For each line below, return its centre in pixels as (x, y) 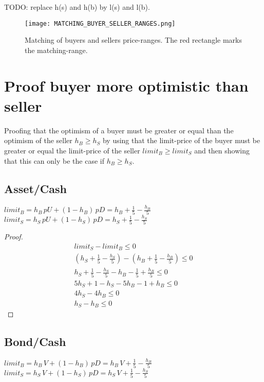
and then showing (222, 150)
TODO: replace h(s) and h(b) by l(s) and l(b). (77, 7)
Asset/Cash (35, 188)
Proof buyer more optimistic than (126, 85)
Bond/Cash (35, 341)
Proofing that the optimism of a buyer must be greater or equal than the (119, 130)
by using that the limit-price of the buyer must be (181, 140)
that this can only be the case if (54, 160)
